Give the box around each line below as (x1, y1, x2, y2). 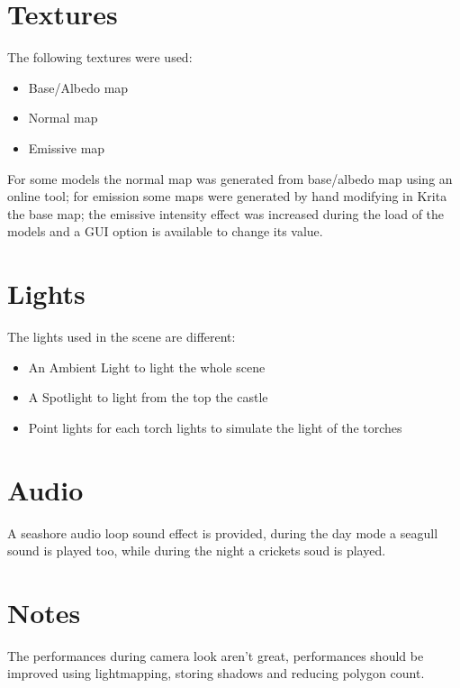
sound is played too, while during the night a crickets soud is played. (7, 541, 386, 560)
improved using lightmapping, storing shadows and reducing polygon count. (7, 664, 425, 683)
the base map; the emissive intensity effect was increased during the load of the (7, 204, 445, 223)
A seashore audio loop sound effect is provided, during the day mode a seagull (7, 523, 438, 542)
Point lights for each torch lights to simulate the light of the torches (28, 417, 402, 436)
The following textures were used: (7, 48, 193, 67)
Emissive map (28, 138, 105, 157)
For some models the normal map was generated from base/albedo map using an (7, 169, 453, 188)
